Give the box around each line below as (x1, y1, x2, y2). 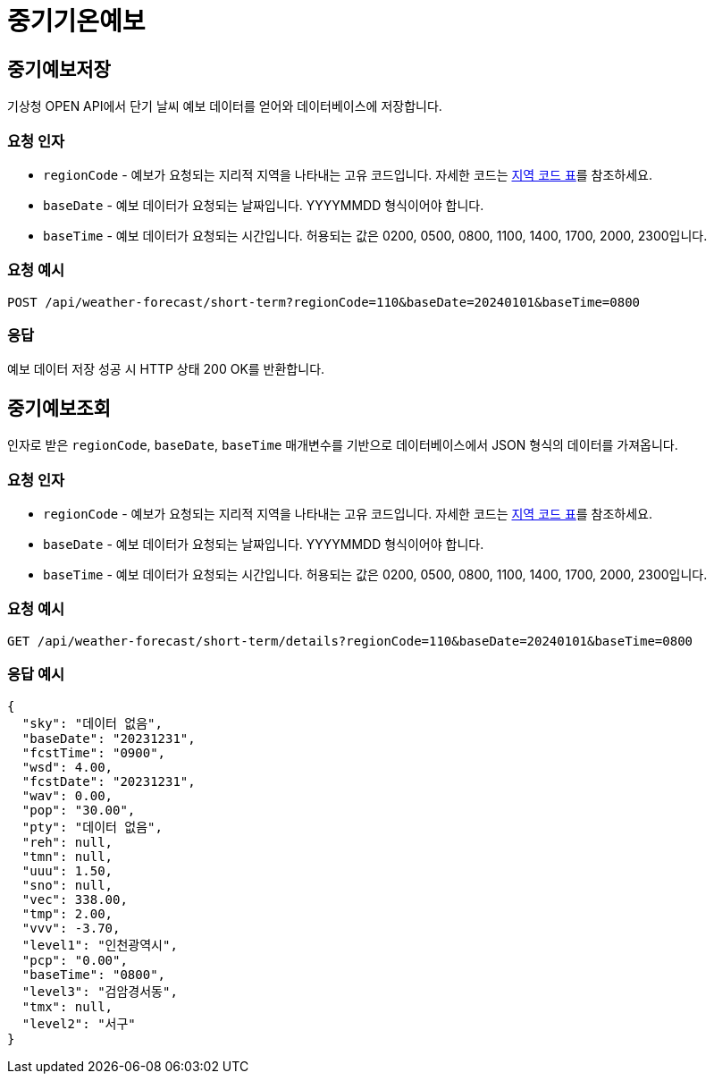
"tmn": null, (21, 849, 113, 864)
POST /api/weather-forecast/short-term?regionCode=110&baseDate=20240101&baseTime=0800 (7, 294, 641, 309)
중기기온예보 (7, 6, 146, 37)
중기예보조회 (7, 396, 111, 419)
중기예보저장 (7, 57, 111, 80)
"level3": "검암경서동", (21, 984, 178, 999)
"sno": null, (21, 877, 113, 892)
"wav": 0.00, (21, 788, 113, 803)
